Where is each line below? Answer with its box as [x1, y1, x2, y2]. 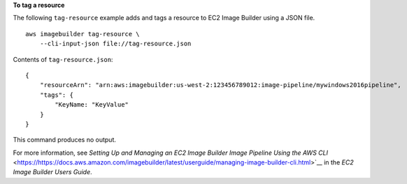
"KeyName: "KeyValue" [55, 101, 129, 109]
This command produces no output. [13, 136, 117, 144]
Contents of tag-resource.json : [13, 55, 113, 63]
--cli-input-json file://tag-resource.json [39, 40, 192, 48]
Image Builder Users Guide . [13, 168, 92, 176]
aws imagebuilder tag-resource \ [25, 30, 140, 38]
